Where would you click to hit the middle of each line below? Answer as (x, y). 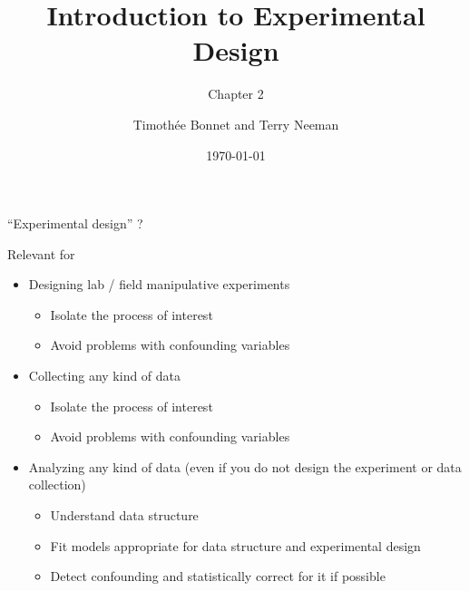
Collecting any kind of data (105, 376)
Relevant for (41, 253)
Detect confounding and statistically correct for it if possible (218, 576)
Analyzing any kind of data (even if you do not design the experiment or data (245, 466)
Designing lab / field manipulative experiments (159, 284)
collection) (57, 484)
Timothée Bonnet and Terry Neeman (236, 124)
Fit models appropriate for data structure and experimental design (235, 545)
